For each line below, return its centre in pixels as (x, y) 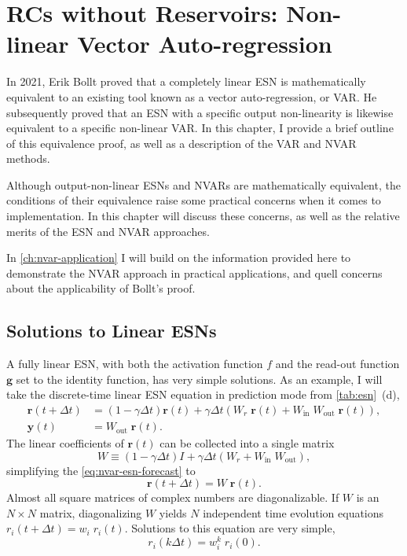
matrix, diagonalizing (91, 512)
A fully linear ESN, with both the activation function (135, 364)
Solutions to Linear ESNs (112, 331)
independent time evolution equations (293, 512)
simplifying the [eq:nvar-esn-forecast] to (101, 470)
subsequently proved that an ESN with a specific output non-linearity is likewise (200, 112)
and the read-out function (337, 364)
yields (173, 512)
